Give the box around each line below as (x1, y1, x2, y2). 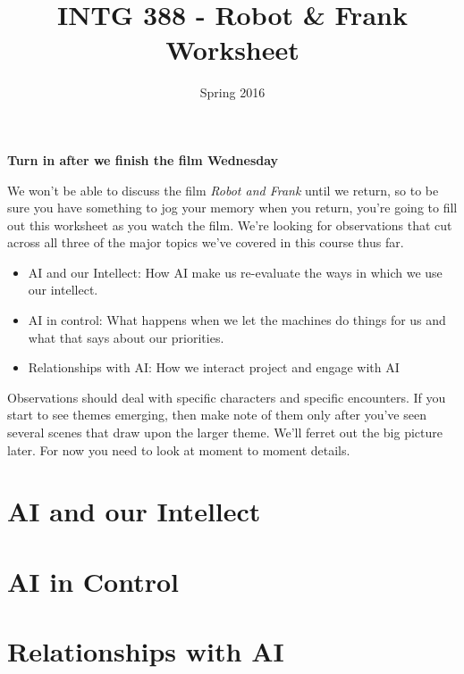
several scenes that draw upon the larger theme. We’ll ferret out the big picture (7, 423, 443, 442)
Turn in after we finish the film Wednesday (7, 150, 279, 169)
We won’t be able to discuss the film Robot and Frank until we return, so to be (7, 180, 439, 199)
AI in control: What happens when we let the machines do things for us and (28, 311, 446, 329)
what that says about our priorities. (28, 328, 224, 346)
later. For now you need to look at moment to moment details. (7, 440, 350, 459)
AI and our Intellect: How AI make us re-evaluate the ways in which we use (28, 262, 443, 281)
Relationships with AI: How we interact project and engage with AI (28, 358, 400, 377)
